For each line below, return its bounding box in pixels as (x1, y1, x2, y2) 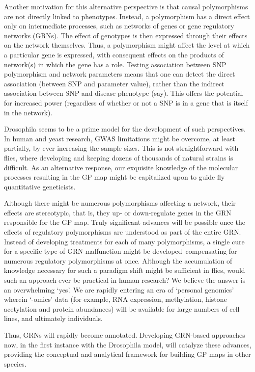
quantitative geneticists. (4, 181, 76, 191)
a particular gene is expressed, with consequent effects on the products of (4, 49, 224, 59)
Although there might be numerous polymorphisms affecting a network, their (4, 198, 236, 208)
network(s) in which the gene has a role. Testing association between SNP (4, 59, 227, 69)
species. (4, 358, 27, 369)
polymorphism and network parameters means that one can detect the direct (4, 69, 235, 79)
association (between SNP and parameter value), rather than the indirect (4, 78, 225, 88)
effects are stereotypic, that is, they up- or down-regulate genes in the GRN (4, 207, 231, 217)
